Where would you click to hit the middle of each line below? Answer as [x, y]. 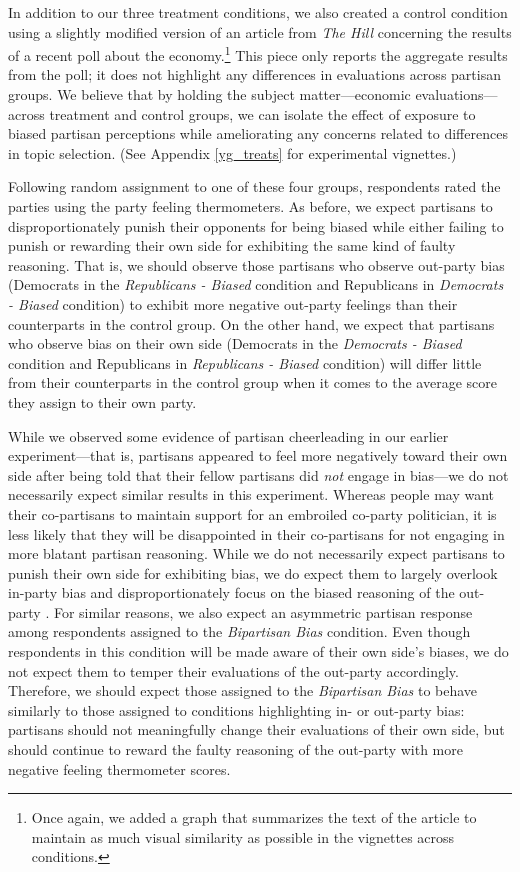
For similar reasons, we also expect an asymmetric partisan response [263, 611]
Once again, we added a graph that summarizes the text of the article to [254, 817]
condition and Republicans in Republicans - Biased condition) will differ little [245, 362]
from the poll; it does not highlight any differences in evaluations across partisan [254, 74]
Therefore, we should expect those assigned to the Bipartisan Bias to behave [243, 690]
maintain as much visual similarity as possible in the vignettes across [243, 836]
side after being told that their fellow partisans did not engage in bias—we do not [258, 474]
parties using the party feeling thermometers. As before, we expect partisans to [250, 206]
